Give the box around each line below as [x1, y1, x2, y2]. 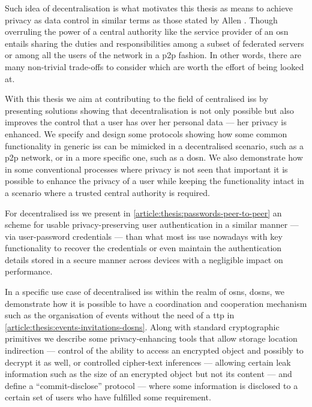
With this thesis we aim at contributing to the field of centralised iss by [5, 92, 268, 105]
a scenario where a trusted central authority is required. [5, 186, 210, 198]
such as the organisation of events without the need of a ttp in [5, 309, 235, 321]
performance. [5, 265, 53, 278]
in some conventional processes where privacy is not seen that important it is [5, 162, 288, 175]
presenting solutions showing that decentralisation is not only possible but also [5, 104, 294, 116]
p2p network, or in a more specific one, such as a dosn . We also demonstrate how [5, 151, 303, 164]
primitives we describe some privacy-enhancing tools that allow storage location [5, 332, 298, 345]
